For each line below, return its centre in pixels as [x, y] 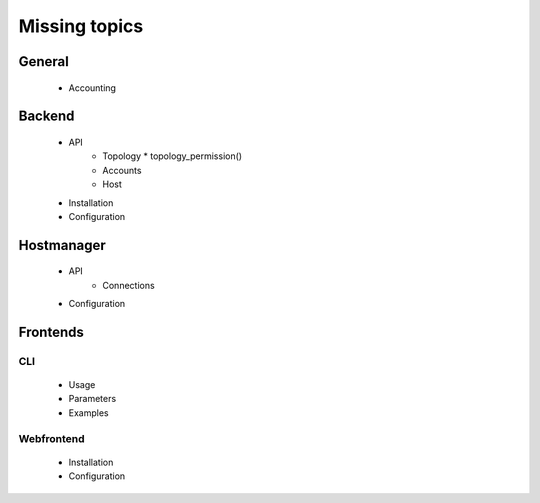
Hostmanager [62, 245]
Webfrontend [51, 438]
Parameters [92, 399]
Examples [88, 412]
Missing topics [81, 26]
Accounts [122, 170]
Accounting [92, 87]
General [44, 61]
